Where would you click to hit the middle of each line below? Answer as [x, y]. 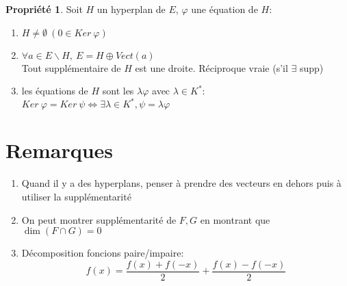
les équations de [55, 91]
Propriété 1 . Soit [44, 9]
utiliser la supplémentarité [76, 196]
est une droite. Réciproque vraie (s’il [211, 67]
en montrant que [235, 219]
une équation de [224, 9]
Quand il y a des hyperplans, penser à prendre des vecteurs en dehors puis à [181, 183]
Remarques [60, 150]
